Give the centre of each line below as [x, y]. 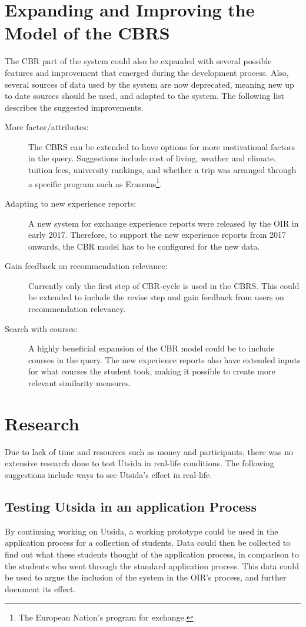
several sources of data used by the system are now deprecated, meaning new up [149, 84]
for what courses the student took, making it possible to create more [152, 371]
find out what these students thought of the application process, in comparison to [152, 554]
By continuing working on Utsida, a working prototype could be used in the [142, 531]
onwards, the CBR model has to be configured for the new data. [144, 246]
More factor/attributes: [47, 127]
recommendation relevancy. [77, 309]
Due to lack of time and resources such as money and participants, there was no [149, 451]
